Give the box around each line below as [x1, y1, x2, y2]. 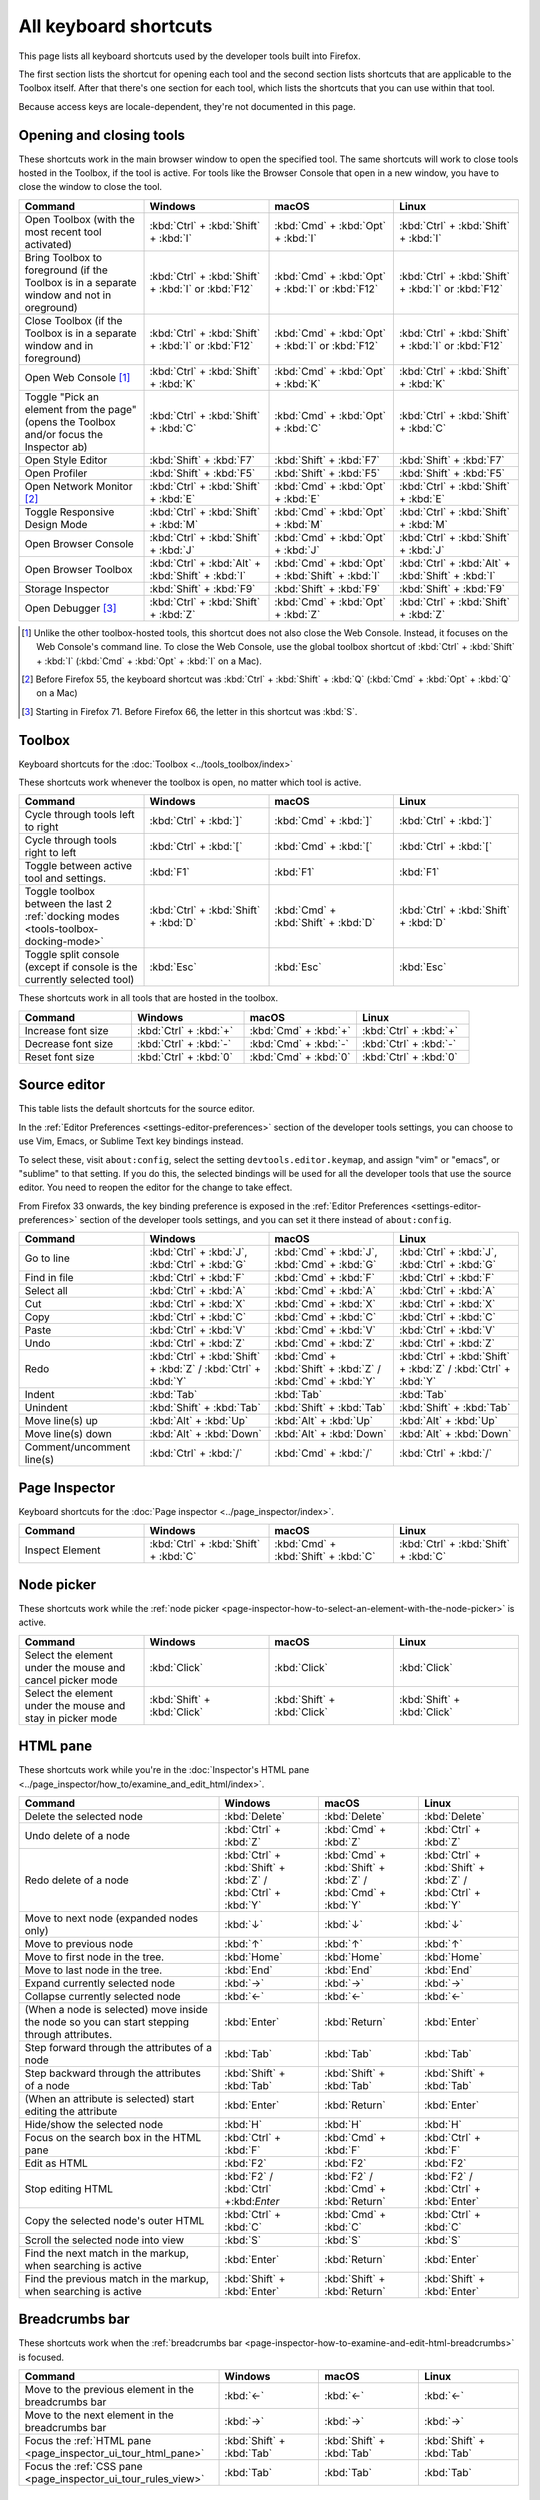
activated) [24, 237, 72, 251]
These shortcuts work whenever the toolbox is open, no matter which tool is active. [18, 776, 362, 789]
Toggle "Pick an [24, 390, 100, 404]
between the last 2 [24, 897, 113, 911]
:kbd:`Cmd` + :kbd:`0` [249, 1050, 351, 1064]
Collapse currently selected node [24, 1989, 181, 2003]
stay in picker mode [24, 1711, 118, 1725]
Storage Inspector [24, 581, 110, 595]
